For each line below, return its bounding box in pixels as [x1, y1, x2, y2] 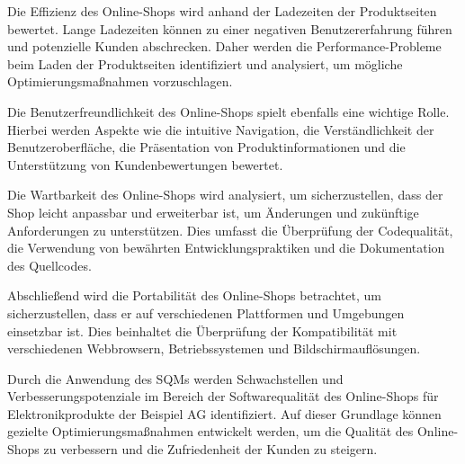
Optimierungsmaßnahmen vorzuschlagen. [7, 72, 233, 91]
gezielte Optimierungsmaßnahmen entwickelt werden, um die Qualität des [7, 422, 414, 441]
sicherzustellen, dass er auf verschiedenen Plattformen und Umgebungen [7, 303, 405, 322]
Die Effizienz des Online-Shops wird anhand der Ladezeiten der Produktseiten [7, 2, 437, 20]
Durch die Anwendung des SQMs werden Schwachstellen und [7, 369, 344, 388]
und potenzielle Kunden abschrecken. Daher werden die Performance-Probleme [7, 37, 442, 56]
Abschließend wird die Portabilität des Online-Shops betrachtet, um [7, 286, 381, 305]
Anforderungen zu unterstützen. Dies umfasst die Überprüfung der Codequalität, [7, 220, 453, 239]
